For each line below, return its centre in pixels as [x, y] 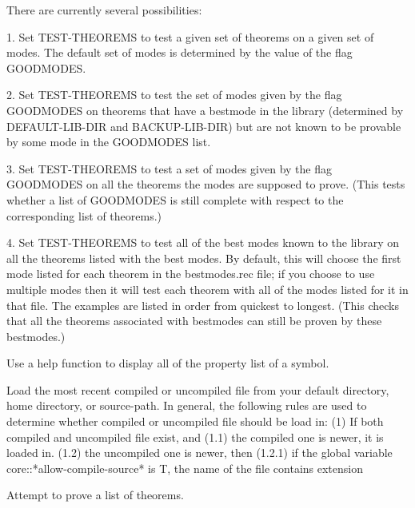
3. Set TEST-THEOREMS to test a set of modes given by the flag [169, 168]
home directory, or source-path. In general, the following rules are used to [187, 405]
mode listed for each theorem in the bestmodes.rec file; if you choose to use [191, 274]
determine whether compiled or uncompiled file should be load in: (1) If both [195, 421]
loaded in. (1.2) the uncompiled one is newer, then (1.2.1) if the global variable [200, 452]
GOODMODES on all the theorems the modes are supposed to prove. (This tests [206, 184]
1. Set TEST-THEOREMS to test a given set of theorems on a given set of [190, 36]
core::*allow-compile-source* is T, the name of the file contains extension [185, 468]
